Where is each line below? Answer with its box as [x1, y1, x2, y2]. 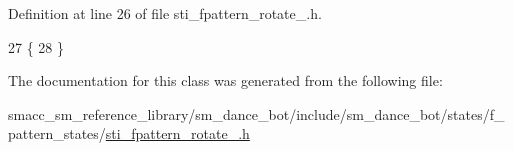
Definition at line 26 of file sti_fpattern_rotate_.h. [8, 3, 322, 23]
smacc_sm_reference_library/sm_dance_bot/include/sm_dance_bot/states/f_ [8, 103, 505, 124]
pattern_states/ [8, 123, 106, 144]
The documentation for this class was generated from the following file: [8, 70, 443, 91]
